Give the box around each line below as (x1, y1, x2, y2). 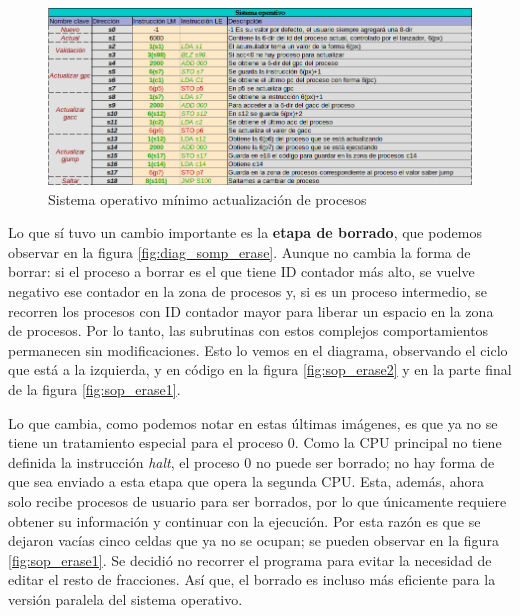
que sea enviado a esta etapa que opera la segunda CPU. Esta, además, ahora (8, 471, 485, 492)
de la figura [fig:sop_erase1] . (8, 379, 181, 400)
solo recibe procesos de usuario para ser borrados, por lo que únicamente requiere (8, 491, 507, 512)
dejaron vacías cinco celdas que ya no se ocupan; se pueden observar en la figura (8, 530, 499, 551)
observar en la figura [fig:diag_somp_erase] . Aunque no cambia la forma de (8, 241, 471, 262)
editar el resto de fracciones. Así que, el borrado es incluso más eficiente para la (8, 569, 496, 590)
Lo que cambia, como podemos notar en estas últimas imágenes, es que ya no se (8, 412, 498, 433)
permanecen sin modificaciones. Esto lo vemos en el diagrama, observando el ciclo (8, 339, 508, 360)
